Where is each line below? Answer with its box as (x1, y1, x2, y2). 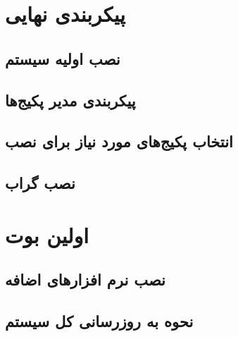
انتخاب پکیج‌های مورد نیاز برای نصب (5, 130, 233, 152)
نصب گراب (5, 172, 75, 194)
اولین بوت (5, 220, 89, 249)
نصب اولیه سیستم (5, 47, 120, 69)
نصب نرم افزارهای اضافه (5, 269, 165, 290)
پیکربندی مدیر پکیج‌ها (5, 89, 136, 111)
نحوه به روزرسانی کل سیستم (5, 310, 194, 332)
